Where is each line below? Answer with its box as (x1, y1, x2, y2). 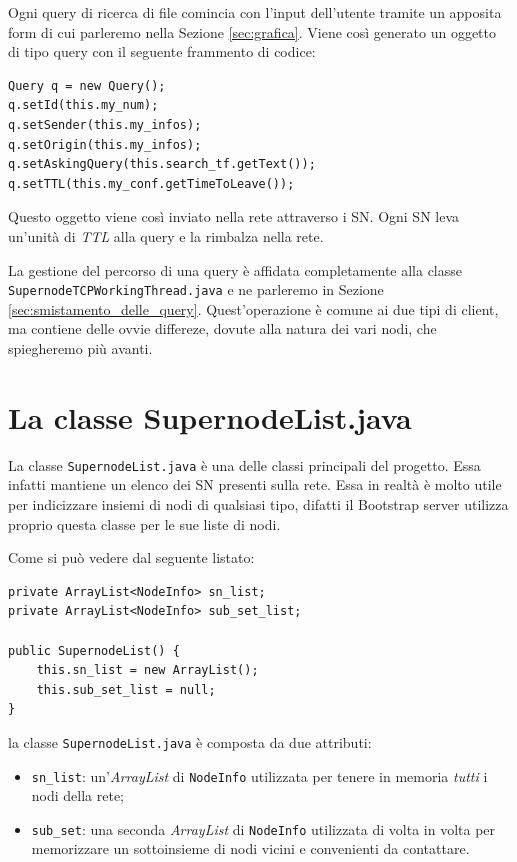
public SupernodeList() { (8, 643, 180, 658)
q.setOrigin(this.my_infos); (8, 137, 202, 152)
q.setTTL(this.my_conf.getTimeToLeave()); (8, 176, 295, 191)
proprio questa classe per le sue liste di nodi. (8, 513, 281, 534)
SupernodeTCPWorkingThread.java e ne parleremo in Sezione (8, 279, 384, 300)
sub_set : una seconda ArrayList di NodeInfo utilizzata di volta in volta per (31, 818, 496, 839)
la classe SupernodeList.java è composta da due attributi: (8, 731, 372, 752)
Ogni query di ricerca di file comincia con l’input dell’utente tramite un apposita (8, 2, 502, 22)
